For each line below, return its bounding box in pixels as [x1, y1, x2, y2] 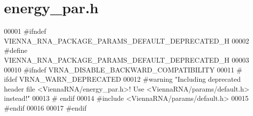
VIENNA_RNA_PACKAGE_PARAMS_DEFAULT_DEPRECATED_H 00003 [4, 54, 249, 65]
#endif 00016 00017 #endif [4, 102, 87, 113]
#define [4, 45, 28, 55]
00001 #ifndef [4, 26, 46, 36]
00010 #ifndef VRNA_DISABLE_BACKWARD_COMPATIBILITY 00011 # [4, 64, 243, 74]
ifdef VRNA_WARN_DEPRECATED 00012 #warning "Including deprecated [4, 74, 241, 84]
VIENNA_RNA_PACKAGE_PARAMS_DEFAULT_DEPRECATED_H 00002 [4, 35, 249, 46]
